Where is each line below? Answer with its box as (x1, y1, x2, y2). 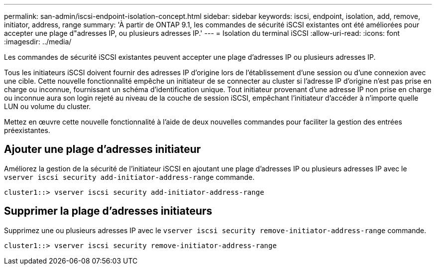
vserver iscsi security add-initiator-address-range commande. (4, 172, 255, 181)
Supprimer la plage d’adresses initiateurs (4, 205, 213, 218)
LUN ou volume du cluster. (4, 102, 91, 111)
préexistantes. (4, 126, 50, 134)
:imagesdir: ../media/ (4, 37, 72, 46)
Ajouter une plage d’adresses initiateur (4, 143, 201, 156)
